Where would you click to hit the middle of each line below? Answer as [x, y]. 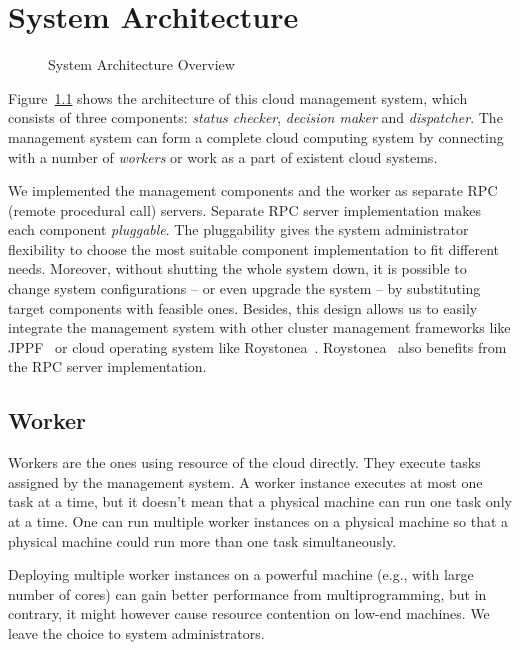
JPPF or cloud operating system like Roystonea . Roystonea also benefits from [257, 346]
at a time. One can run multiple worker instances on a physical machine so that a [258, 521]
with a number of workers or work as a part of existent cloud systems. [223, 156]
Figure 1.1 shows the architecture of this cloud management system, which [238, 97]
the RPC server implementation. [107, 366]
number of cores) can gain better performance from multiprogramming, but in [247, 593]
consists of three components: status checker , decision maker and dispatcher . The [255, 117]
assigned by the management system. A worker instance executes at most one [245, 481]
